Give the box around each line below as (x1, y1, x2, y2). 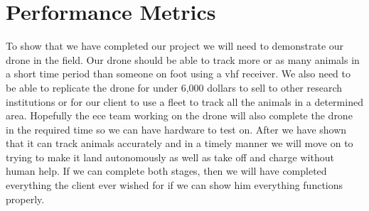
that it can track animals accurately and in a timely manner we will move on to (6, 136, 353, 151)
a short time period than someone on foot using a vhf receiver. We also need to (6, 66, 351, 81)
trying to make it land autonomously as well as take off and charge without (6, 149, 334, 164)
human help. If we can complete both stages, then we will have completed (6, 163, 327, 178)
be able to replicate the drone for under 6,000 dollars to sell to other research (6, 80, 343, 94)
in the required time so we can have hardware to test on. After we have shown (6, 121, 347, 136)
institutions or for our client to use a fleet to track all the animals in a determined (6, 94, 363, 109)
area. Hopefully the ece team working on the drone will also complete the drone (6, 108, 353, 123)
